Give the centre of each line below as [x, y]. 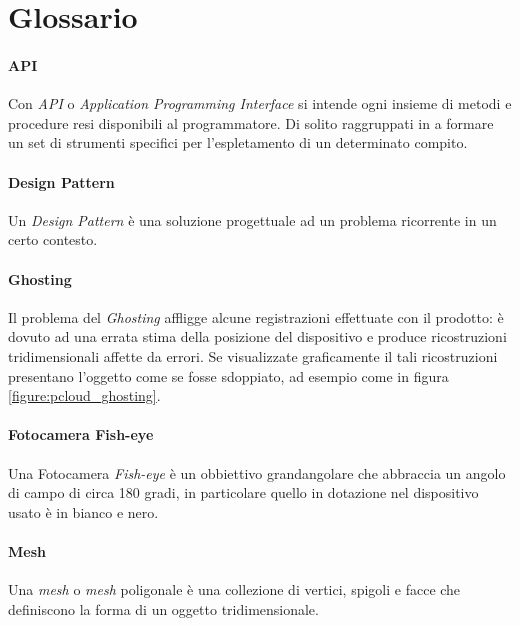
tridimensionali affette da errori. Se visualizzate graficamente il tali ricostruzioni [253, 355]
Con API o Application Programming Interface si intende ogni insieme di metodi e [260, 103]
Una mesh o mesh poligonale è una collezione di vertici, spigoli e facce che [234, 589]
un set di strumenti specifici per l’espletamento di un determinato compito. [238, 142]
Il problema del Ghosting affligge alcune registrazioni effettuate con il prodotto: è [256, 316]
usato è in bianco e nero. [83, 511]
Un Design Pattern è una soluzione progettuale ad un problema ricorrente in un [252, 219]
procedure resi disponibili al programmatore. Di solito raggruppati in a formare [251, 122]
